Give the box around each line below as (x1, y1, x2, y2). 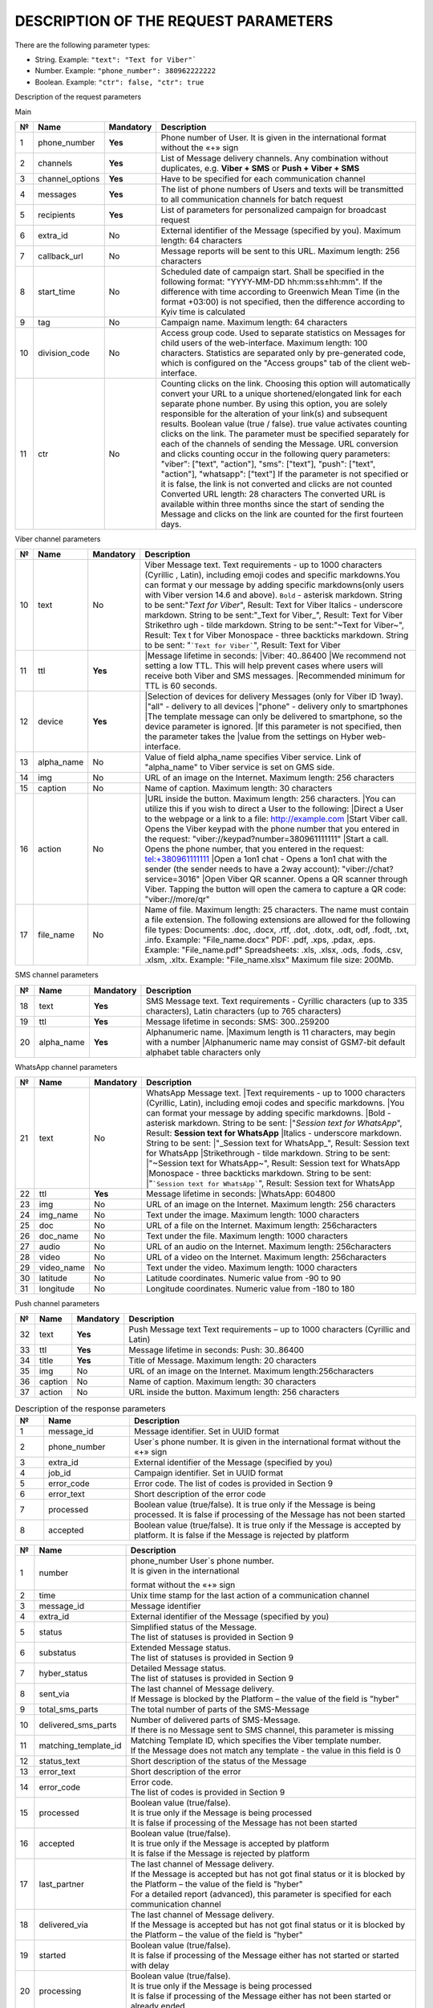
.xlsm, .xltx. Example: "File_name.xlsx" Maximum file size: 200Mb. (144, 954, 395, 965)
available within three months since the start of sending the (160, 498, 385, 509)
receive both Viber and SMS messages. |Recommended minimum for (144, 671, 406, 682)
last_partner (38, 1878, 84, 1889)
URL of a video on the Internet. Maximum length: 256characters (145, 1251, 386, 1263)
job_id (48, 1467, 71, 1478)
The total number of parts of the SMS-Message (130, 1704, 310, 1715)
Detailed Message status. (130, 1663, 226, 1674)
